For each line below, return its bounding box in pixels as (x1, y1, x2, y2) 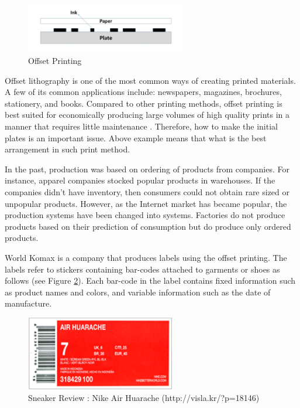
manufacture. (5, 297, 52, 310)
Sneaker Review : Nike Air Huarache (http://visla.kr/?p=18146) (28, 391, 260, 403)
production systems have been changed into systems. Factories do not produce (5, 209, 285, 221)
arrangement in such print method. (5, 143, 130, 155)
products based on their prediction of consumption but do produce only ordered (5, 220, 291, 232)
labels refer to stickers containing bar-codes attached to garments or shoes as (5, 263, 280, 275)
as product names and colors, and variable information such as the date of (5, 285, 271, 298)
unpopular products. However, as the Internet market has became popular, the (5, 197, 287, 209)
